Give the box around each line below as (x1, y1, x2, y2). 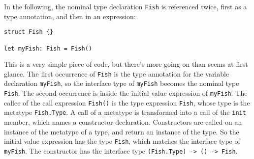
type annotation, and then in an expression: (4, 11, 136, 21)
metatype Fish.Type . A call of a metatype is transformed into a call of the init (4, 107, 246, 117)
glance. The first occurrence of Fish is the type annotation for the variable (4, 68, 229, 79)
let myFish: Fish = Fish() (4, 45, 92, 52)
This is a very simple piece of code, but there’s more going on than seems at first (4, 59, 248, 69)
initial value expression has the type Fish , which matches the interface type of (4, 136, 240, 146)
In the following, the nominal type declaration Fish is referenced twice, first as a (4, 1, 247, 11)
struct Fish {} (4, 28, 54, 36)
